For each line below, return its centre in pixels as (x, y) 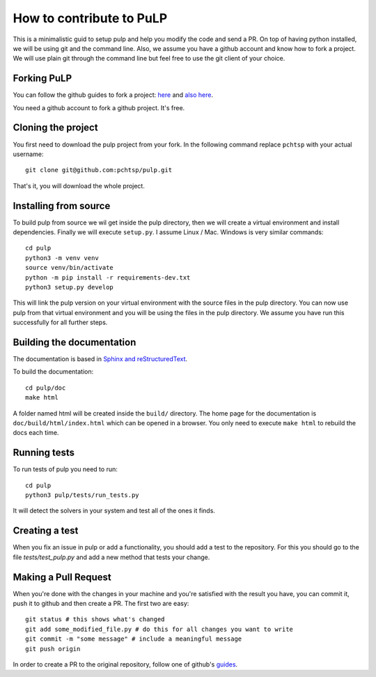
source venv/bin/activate (70, 268)
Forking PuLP (42, 78)
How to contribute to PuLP (90, 18)
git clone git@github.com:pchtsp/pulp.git (99, 170)
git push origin (53, 649)
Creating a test (46, 531)
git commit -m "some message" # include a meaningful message (134, 639)
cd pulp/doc (46, 388)
